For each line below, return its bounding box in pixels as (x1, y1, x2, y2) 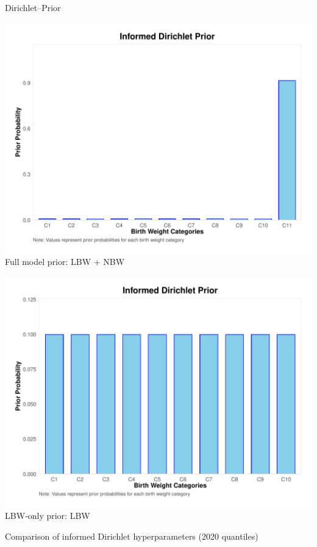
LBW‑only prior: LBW (5, 509, 90, 522)
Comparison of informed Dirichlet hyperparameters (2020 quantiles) (5, 529, 258, 542)
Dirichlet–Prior (5, 1, 61, 13)
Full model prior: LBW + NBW (5, 255, 125, 268)
